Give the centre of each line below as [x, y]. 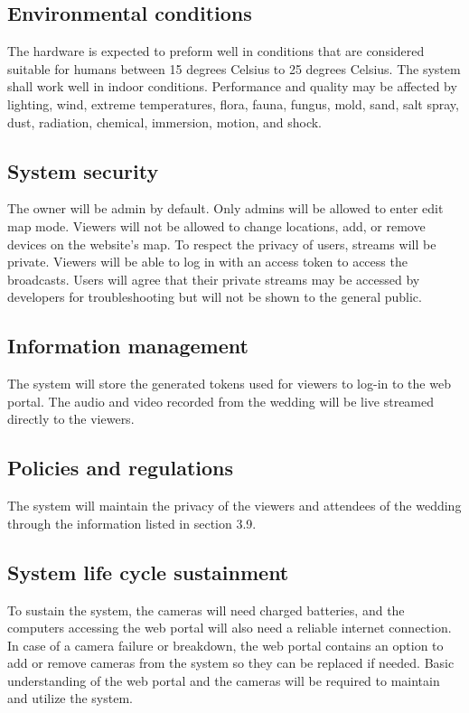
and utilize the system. [70, 698]
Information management [128, 346]
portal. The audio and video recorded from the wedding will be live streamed [221, 401]
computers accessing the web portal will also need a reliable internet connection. [230, 628]
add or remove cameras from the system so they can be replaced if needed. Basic [231, 663]
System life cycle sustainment [148, 572]
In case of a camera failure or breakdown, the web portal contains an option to [225, 645]
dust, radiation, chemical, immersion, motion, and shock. [164, 122]
